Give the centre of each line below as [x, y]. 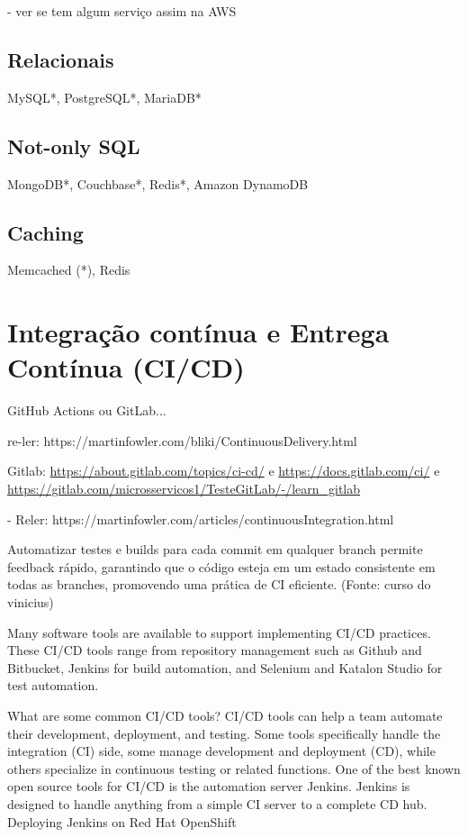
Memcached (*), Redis [69, 270]
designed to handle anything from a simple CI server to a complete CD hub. [217, 803]
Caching [45, 232]
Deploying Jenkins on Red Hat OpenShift [122, 821]
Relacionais [61, 59]
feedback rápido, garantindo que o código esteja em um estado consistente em [221, 566]
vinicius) [31, 602]
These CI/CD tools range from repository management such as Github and [215, 650]
